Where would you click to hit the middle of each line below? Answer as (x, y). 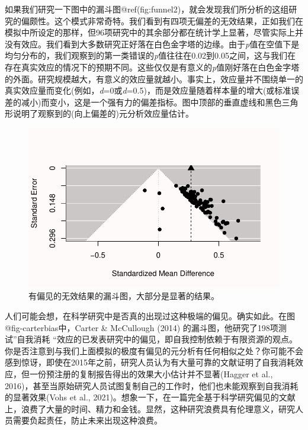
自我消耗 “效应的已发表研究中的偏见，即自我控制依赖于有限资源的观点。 (157, 339)
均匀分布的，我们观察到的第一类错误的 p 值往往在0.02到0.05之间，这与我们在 (150, 55)
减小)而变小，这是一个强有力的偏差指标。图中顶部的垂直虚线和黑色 (151, 102)
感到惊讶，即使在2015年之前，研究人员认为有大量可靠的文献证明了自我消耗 (150, 362)
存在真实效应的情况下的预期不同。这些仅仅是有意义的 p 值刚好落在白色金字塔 (152, 67)
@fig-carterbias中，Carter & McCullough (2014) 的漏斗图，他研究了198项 (142, 327)
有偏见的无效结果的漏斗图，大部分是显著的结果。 (124, 296)
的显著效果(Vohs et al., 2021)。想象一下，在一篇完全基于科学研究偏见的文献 (150, 397)
